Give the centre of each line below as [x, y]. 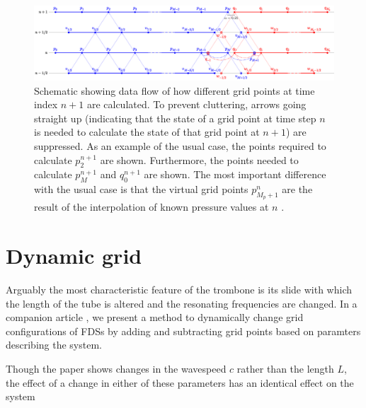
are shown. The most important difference [235, 174]
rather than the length [285, 369]
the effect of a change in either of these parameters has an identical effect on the [180, 382]
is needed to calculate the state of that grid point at [147, 132]
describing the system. [54, 345]
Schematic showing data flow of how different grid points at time [175, 90]
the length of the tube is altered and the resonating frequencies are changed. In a [182, 303]
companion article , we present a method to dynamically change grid [155, 317]
